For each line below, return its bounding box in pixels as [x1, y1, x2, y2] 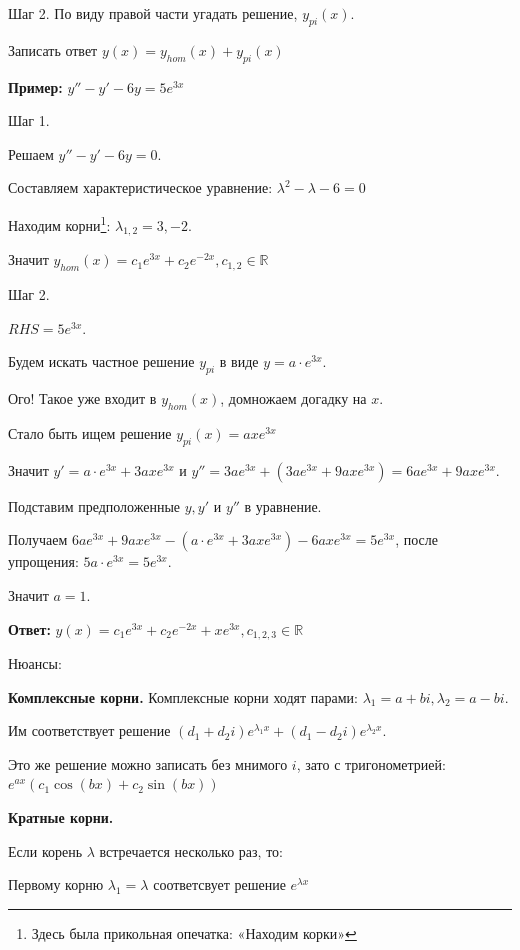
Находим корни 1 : [8, 211, 111, 235]
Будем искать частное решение [8, 351, 195, 372]
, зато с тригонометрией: [296, 753, 446, 774]
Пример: [8, 76, 63, 97]
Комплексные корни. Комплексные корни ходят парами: [8, 686, 358, 707]
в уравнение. [244, 495, 322, 516]
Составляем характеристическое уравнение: [8, 177, 273, 198]
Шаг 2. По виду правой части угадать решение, [8, 3, 298, 23]
